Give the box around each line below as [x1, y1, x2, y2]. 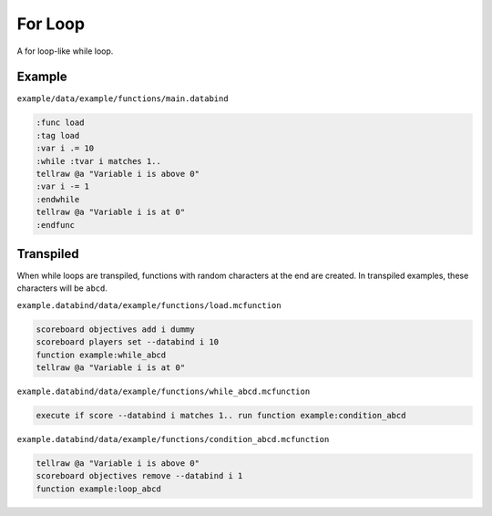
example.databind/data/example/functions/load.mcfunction [16, 300, 282, 310]
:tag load [36, 130, 80, 140]
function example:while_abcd [36, 349, 167, 360]
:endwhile [36, 194, 80, 204]
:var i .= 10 [36, 143, 95, 154]
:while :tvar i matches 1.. [36, 156, 161, 166]
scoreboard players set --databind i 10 [36, 337, 219, 347]
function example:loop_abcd [36, 483, 161, 494]
